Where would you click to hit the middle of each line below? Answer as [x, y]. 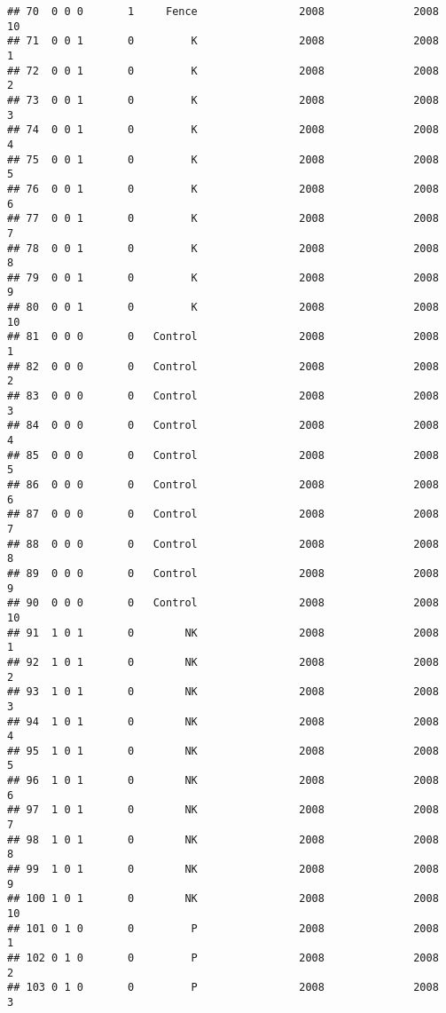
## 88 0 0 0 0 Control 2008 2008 [223, 544]
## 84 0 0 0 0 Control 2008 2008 [223, 426]
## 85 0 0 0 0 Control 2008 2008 [223, 455]
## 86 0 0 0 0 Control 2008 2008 [223, 485]
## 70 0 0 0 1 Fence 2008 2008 [223, 12]
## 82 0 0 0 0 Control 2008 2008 [223, 366]
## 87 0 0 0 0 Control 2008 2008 [223, 514]
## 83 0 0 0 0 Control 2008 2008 [223, 396]
